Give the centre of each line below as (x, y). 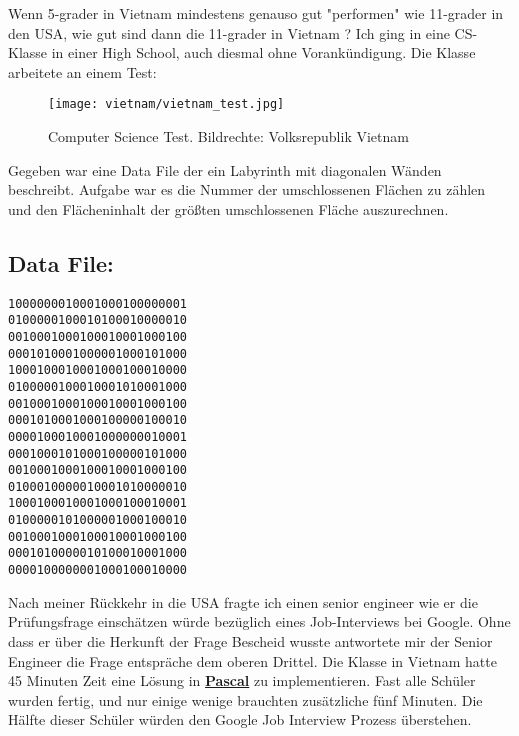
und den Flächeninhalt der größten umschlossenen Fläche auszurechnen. (228, 208)
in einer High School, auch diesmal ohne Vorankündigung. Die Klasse (263, 52)
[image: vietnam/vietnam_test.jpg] (166, 104)
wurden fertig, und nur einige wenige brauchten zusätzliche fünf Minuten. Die (245, 699)
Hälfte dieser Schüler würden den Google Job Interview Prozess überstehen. (240, 719)
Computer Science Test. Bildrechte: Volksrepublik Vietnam (228, 136)
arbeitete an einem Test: (82, 71)
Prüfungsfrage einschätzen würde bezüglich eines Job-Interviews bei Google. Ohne (259, 621)
